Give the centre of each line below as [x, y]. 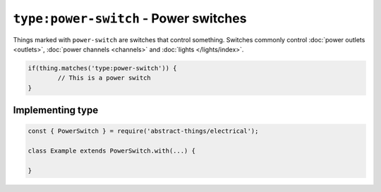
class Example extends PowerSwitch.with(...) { [111, 151]
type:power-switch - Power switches [130, 18]
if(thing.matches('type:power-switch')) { [102, 68]
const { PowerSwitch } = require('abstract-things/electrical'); [143, 131]
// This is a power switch [104, 78]
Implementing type [56, 110]
